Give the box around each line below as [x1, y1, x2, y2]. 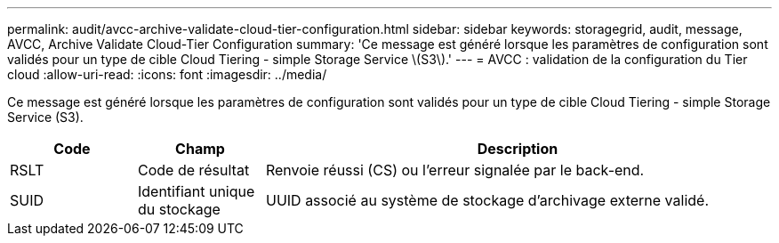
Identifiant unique [137, 182, 255, 200]
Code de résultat [137, 161, 250, 179]
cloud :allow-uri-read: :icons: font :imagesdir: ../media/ [7, 67, 327, 82]
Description [477, 140, 558, 158]
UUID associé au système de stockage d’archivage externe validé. [265, 191, 709, 209]
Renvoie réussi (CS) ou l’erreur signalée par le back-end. [265, 161, 645, 179]
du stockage [137, 200, 221, 218]
